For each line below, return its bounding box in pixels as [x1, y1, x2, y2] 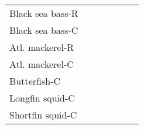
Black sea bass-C [9, 23, 78, 37]
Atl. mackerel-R [9, 40, 74, 54]
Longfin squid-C [9, 91, 75, 104]
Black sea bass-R [9, 6, 78, 20]
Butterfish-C [9, 74, 61, 88]
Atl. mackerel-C [9, 57, 74, 71]
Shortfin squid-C [9, 108, 77, 121]
